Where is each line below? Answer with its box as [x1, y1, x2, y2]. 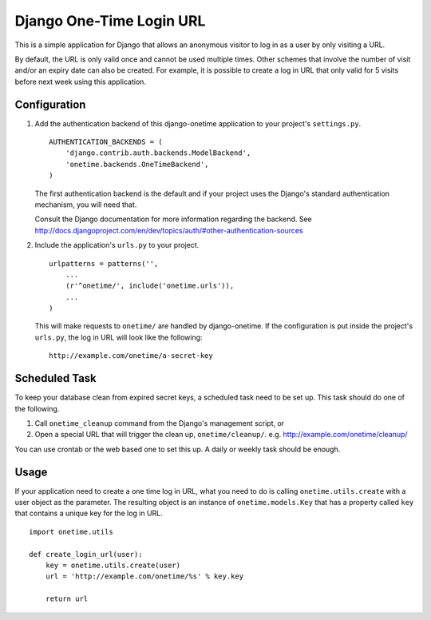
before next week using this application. [14, 77, 147, 86]
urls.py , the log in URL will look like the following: [34, 332, 203, 342]
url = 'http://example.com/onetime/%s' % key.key [45, 572, 243, 581]
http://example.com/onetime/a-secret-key [49, 352, 213, 360]
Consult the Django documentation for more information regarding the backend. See [34, 214, 313, 224]
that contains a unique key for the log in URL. [14, 508, 163, 519]
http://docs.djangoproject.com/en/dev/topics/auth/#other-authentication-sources [34, 225, 303, 235]
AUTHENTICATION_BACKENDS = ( [49, 137, 163, 147]
